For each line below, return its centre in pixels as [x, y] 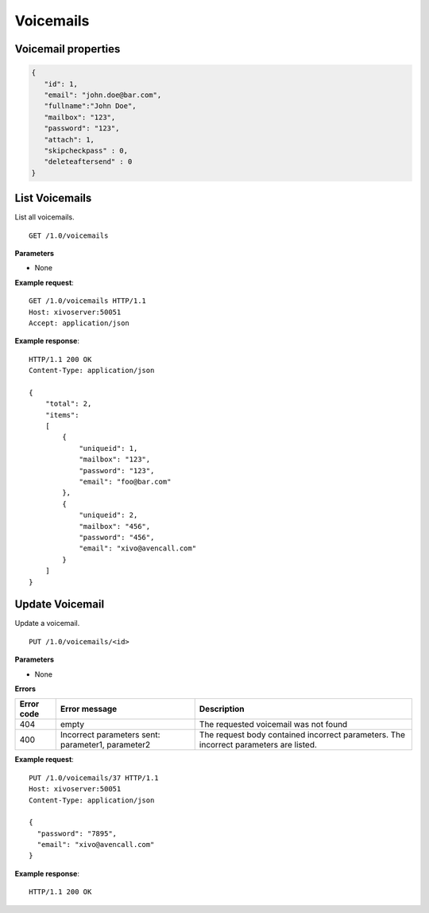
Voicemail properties [68, 49]
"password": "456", [117, 537]
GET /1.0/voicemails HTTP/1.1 [88, 301]
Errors [25, 689]
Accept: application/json [79, 323]
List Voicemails [53, 198]
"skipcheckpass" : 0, [86, 150]
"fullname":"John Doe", [90, 106]
